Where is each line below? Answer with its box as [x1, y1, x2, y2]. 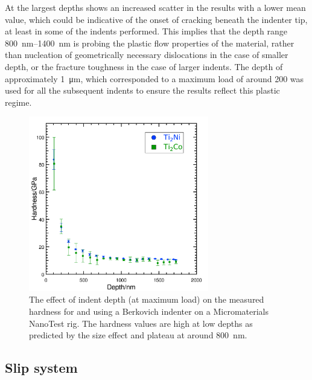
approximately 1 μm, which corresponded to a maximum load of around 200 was [5, 72, 304, 85]
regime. [5, 95, 32, 108]
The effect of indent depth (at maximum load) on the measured [29, 293, 264, 306]
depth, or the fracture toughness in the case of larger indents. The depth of [5, 60, 283, 72]
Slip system [5, 358, 78, 377]
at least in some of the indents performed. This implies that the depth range [5, 25, 287, 37]
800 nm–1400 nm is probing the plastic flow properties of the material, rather [5, 36, 294, 49]
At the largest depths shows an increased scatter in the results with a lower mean [5, 1, 306, 13]
